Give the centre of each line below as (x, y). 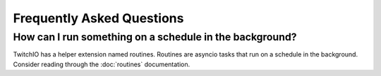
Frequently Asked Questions (98, 18)
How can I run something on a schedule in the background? (155, 37)
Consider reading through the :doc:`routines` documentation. (102, 64)
